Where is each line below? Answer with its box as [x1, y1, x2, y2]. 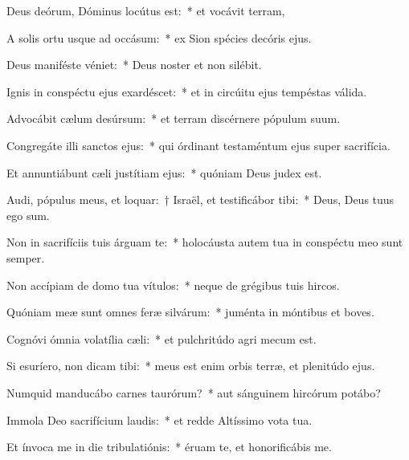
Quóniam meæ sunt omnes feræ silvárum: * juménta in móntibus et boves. [6, 303, 374, 320]
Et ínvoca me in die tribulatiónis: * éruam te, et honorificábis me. [6, 438, 332, 455]
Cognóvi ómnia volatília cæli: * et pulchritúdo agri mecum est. [6, 330, 317, 347]
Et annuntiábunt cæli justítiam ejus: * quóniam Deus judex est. [6, 164, 322, 181]
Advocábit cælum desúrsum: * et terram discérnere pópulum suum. [6, 110, 341, 127]
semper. [6, 249, 45, 266]
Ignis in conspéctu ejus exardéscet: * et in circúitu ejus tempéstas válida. [6, 83, 367, 100]
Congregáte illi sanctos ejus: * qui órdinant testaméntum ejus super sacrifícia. [6, 136, 391, 153]
